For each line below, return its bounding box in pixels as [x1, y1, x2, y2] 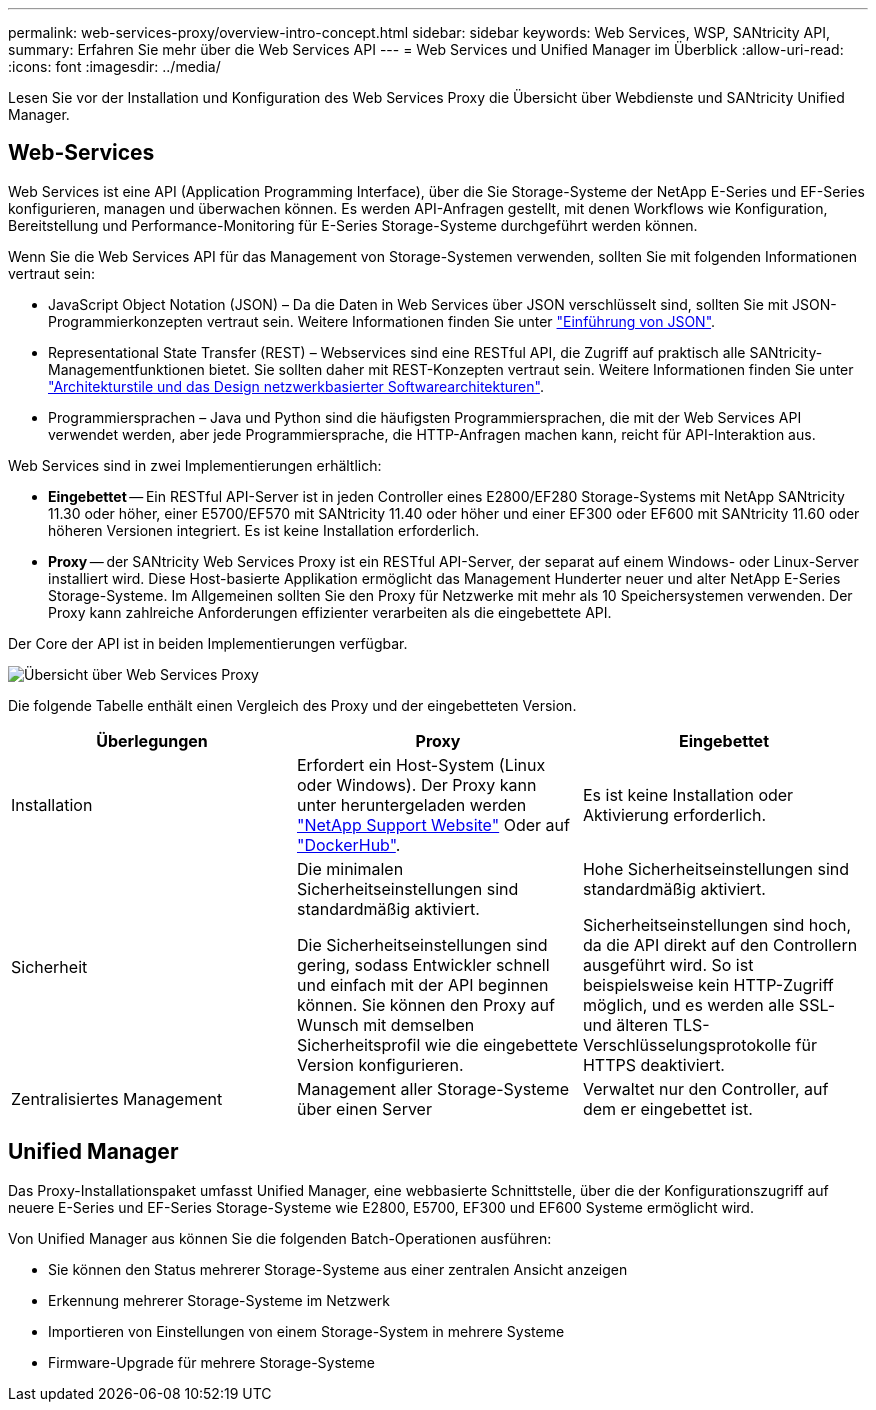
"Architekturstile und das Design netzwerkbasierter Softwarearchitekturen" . [48, 377, 544, 395]
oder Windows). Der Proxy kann [296, 774, 537, 795]
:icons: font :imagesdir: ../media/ [8, 58, 221, 75]
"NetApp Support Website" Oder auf [296, 814, 570, 835]
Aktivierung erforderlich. [582, 804, 767, 825]
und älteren [582, 1014, 669, 1035]
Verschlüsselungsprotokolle [582, 1034, 792, 1055]
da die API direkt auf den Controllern [582, 934, 858, 955]
